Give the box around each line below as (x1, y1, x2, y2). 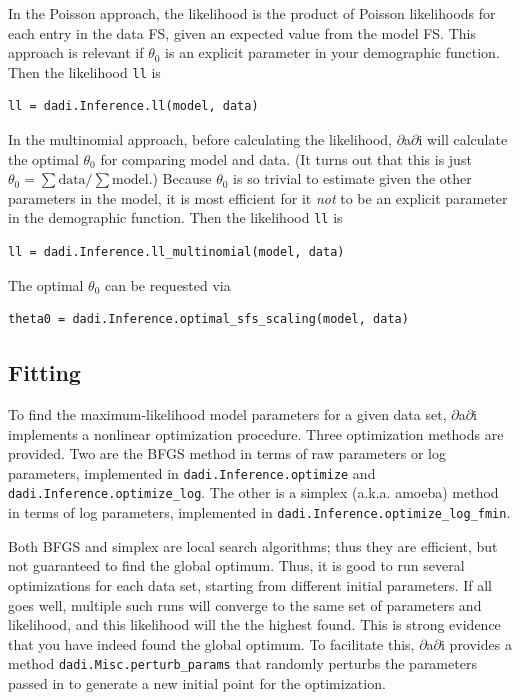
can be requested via (105, 274, 231, 295)
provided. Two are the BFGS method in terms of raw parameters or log (8, 443, 447, 464)
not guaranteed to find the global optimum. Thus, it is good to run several (8, 555, 465, 576)
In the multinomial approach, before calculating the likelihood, (8, 129, 392, 150)
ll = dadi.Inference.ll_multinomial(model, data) (8, 245, 345, 260)
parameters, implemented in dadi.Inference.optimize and (8, 462, 376, 483)
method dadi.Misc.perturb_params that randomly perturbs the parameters (8, 653, 477, 674)
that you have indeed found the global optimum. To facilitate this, (8, 633, 415, 654)
